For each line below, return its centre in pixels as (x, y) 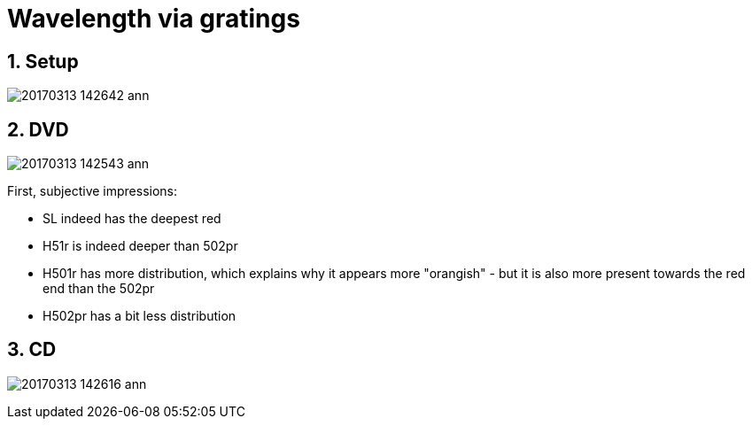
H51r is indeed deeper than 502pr (140, 246)
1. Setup (43, 61)
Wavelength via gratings (154, 19)
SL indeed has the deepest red (132, 219)
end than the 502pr (99, 289)
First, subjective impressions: (93, 191)
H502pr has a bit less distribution (140, 316)
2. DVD (38, 129)
